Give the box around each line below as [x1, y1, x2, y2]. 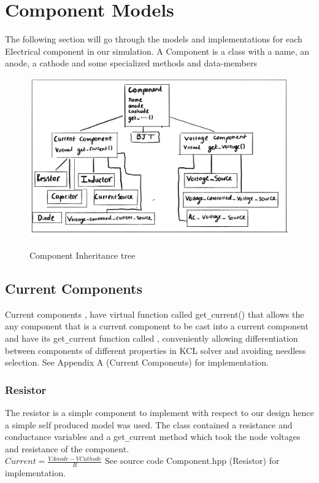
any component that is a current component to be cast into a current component [5, 320, 309, 332]
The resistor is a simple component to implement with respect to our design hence [5, 406, 314, 419]
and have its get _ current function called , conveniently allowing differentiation [5, 331, 298, 344]
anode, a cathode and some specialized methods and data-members [5, 57, 257, 69]
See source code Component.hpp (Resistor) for [105, 454, 280, 467]
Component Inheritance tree [29, 248, 136, 261]
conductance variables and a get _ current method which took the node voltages [5, 430, 301, 443]
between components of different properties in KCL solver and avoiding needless [5, 344, 306, 356]
